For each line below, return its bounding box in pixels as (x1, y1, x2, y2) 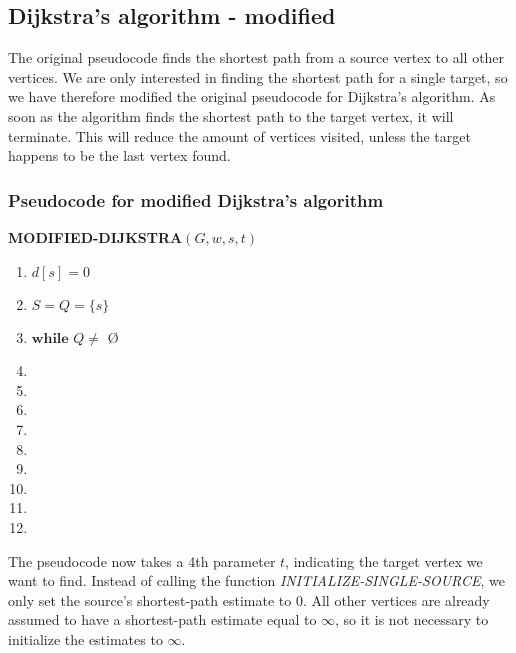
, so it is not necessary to (335, 609, 489, 630)
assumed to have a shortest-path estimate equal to (8, 609, 317, 630)
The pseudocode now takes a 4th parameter (8, 550, 276, 571)
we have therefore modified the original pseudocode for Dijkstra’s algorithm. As (8, 86, 496, 107)
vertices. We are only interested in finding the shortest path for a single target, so (8, 66, 508, 87)
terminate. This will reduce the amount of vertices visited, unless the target (8, 125, 471, 146)
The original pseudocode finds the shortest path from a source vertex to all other (8, 47, 505, 68)
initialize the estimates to (8, 628, 163, 649)
